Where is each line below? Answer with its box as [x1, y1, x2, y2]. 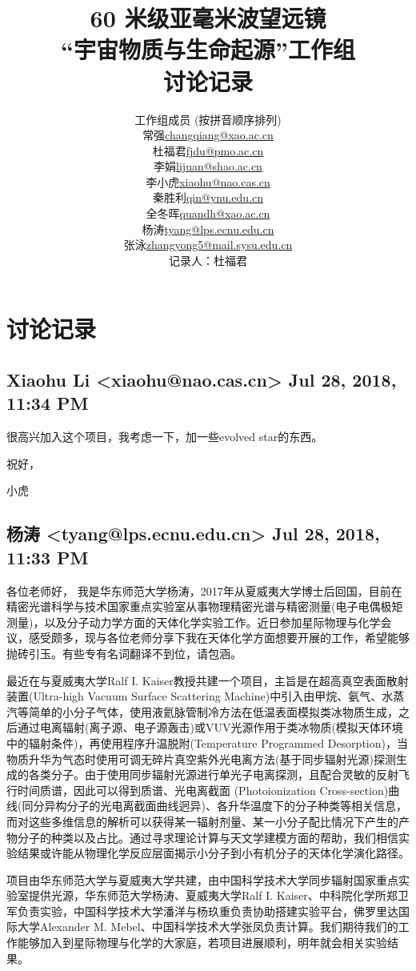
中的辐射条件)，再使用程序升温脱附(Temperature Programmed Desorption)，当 [6, 734, 408, 751]
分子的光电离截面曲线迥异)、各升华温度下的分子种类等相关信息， [66, 797, 407, 814]
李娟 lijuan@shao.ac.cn [154, 158, 262, 175]
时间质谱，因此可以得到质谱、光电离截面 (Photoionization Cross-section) [17, 781, 389, 798]
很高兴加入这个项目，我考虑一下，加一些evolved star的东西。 [6, 428, 323, 445]
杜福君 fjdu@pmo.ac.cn [152, 142, 264, 158]
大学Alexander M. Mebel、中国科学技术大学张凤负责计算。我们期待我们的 [17, 918, 398, 935]
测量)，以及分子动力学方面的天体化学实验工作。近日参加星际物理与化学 [6, 613, 381, 630]
